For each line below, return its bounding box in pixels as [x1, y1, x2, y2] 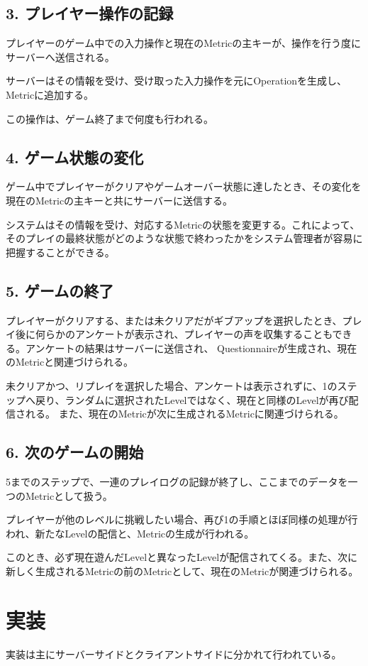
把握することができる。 [6, 244, 115, 259]
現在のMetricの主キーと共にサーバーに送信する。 [6, 192, 233, 207]
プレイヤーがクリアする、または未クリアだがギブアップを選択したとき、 [6, 312, 342, 327]
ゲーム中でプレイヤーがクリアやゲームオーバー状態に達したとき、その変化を [6, 179, 362, 194]
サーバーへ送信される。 [6, 49, 115, 64]
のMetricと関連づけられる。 [6, 354, 134, 369]
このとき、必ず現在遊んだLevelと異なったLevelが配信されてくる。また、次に [6, 550, 358, 564]
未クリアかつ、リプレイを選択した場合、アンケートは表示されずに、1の [6, 378, 338, 393]
